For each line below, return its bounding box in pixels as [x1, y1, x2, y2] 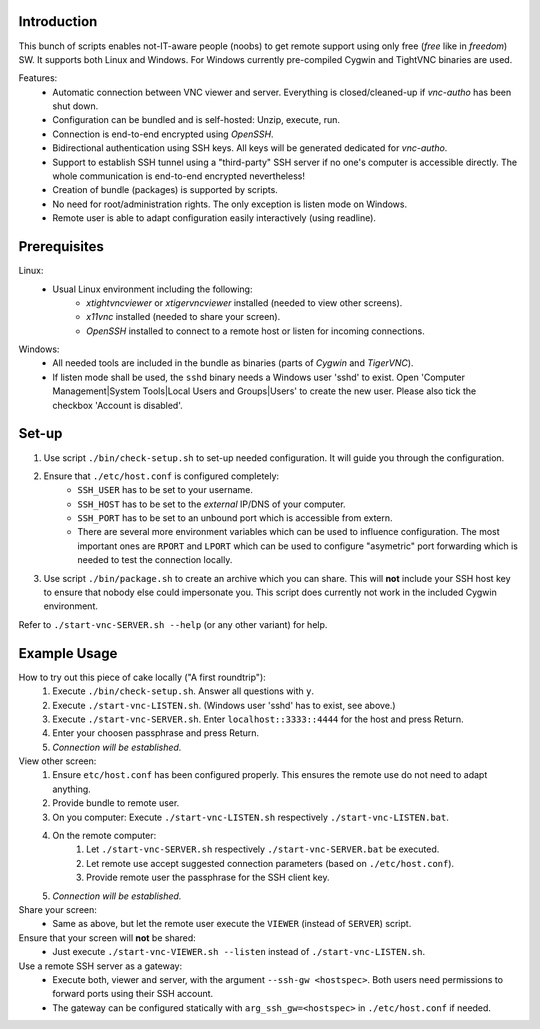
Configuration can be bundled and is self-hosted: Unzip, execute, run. [52, 114, 340, 126]
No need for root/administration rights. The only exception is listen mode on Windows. [52, 198, 408, 210]
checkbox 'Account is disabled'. [52, 399, 184, 411]
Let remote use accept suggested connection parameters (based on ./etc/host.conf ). [86, 857, 455, 869]
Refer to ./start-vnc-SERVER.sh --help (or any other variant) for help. [18, 618, 328, 630]
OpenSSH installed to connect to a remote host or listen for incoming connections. [86, 325, 425, 337]
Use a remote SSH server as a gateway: [18, 960, 183, 972]
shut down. [52, 100, 99, 112]
